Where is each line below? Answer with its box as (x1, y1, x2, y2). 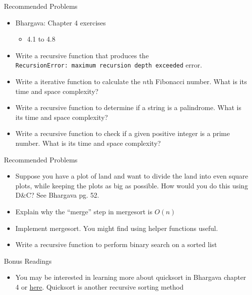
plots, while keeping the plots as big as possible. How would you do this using (15, 180, 248, 190)
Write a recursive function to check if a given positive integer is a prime (15, 128, 230, 138)
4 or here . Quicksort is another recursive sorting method (15, 281, 184, 292)
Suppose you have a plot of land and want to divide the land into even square (15, 171, 249, 181)
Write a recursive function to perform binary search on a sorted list (15, 239, 217, 250)
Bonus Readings (4, 255, 52, 266)
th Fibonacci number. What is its (147, 76, 247, 87)
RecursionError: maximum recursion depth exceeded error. (15, 60, 202, 70)
